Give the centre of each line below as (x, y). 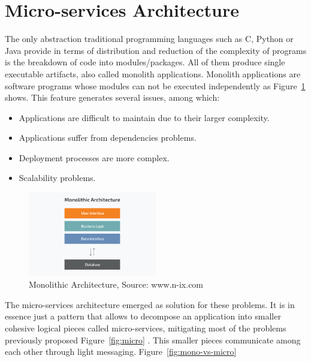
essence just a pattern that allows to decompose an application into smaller (143, 316)
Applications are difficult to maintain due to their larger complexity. (144, 117)
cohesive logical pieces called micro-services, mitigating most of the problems (146, 328)
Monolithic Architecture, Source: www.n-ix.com (116, 284)
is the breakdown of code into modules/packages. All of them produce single (145, 62)
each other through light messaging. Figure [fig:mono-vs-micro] (121, 352)
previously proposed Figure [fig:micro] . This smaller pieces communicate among (153, 340)
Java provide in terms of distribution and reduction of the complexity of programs (156, 50)
